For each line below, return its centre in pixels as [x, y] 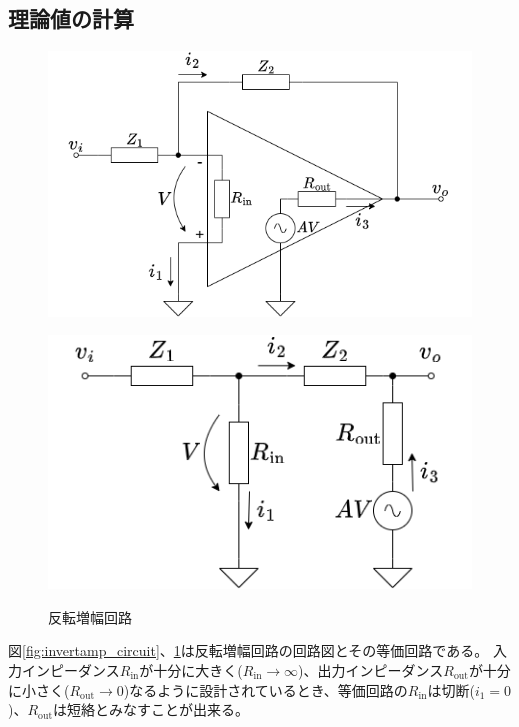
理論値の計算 [71, 18]
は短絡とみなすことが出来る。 [151, 709]
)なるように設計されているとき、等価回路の [265, 689]
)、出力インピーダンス [371, 670]
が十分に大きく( [191, 670]
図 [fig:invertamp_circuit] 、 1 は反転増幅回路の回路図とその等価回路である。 [248, 650]
